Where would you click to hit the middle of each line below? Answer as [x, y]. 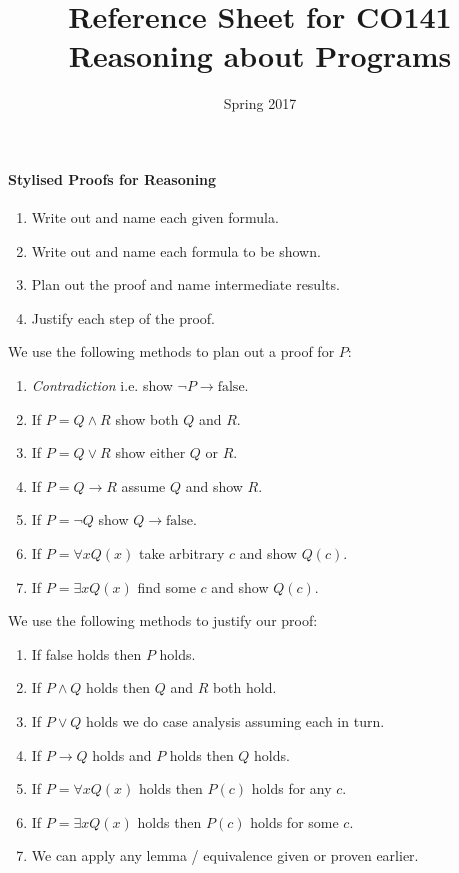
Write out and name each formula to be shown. [176, 250]
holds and [122, 754]
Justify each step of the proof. [123, 317]
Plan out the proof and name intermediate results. [185, 284]
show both [147, 418]
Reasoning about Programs [260, 55]
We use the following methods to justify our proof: [163, 620]
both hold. [244, 687]
